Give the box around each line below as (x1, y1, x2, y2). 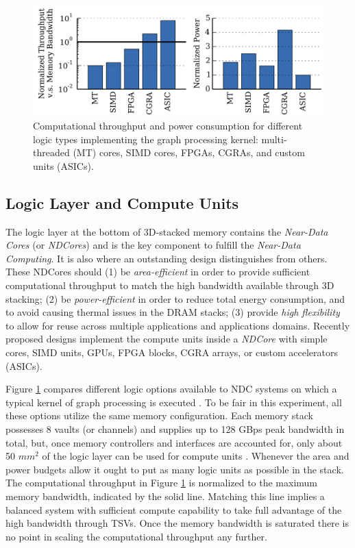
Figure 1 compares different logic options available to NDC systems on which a (5, 382, 337, 396)
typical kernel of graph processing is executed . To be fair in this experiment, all (5, 395, 342, 409)
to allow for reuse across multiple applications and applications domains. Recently (5, 318, 350, 332)
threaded (33, 145, 70, 160)
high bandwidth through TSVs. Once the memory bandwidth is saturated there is (5, 516, 350, 530)
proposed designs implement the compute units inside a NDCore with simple (5, 332, 328, 346)
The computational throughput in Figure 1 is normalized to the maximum (5, 475, 318, 490)
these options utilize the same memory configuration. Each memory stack (5, 408, 313, 423)
